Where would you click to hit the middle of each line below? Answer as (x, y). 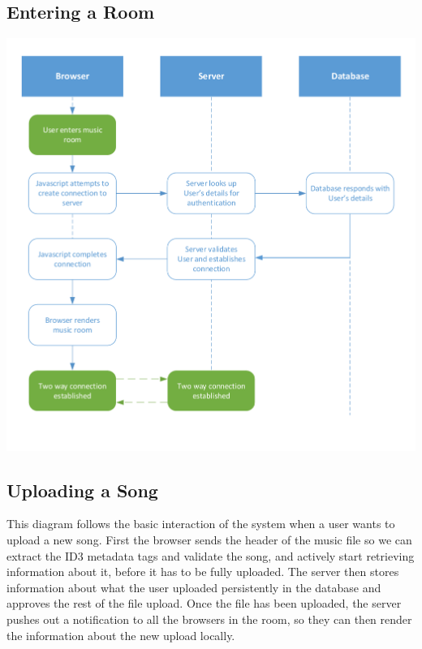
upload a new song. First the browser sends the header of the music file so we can (209, 540)
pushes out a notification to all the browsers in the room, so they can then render (209, 619)
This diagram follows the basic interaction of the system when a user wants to (201, 524)
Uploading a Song (82, 490)
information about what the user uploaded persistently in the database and (194, 587)
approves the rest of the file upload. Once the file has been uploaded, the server (204, 603)
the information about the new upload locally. (121, 635)
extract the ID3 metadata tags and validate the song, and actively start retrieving (211, 555)
